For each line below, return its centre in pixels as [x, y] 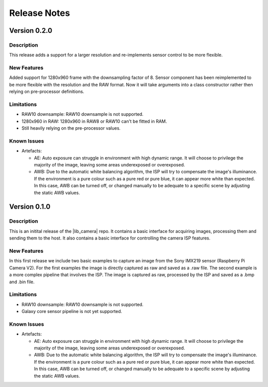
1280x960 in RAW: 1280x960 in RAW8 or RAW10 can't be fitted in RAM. [94, 121]
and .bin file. [22, 282]
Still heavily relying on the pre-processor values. [71, 128]
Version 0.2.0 [31, 31]
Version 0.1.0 [30, 207]
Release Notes [40, 13]
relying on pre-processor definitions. [47, 91]
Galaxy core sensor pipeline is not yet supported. [72, 311]
